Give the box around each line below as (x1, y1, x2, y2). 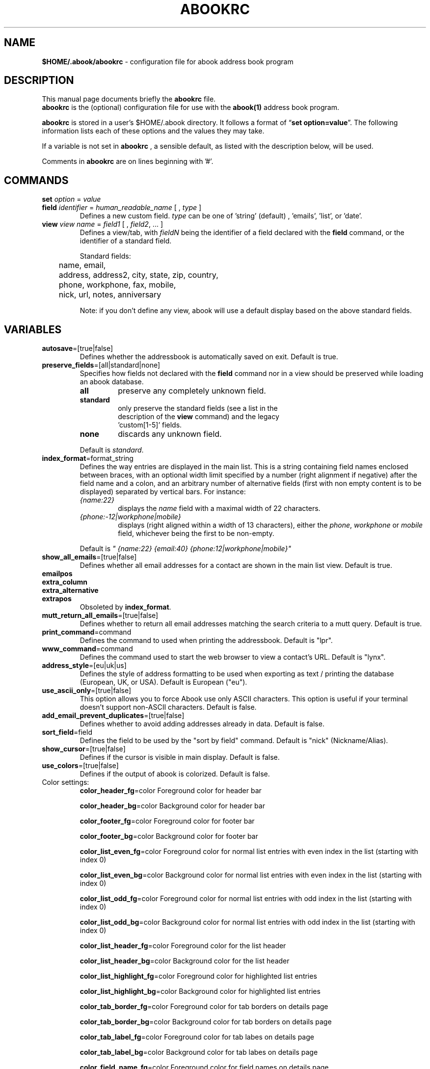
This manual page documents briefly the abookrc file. (42, 95, 216, 104)
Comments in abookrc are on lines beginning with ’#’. (42, 157, 214, 166)
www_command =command (42, 644, 133, 653)
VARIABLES (4, 323, 62, 336)
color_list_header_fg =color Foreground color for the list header (80, 941, 286, 950)
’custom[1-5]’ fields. (118, 421, 182, 429)
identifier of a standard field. (80, 237, 172, 245)
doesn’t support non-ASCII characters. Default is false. (80, 703, 257, 712)
